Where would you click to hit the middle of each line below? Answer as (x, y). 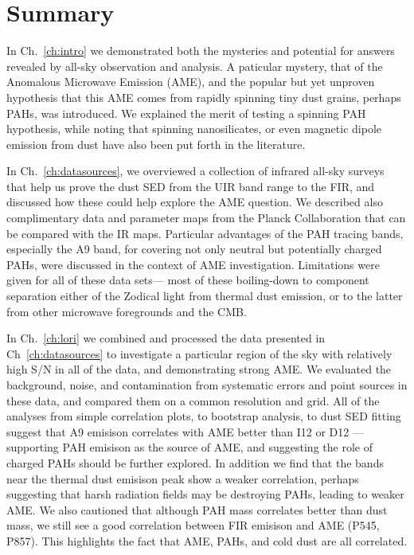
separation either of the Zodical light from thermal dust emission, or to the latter (205, 296)
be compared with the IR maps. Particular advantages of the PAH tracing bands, (205, 233)
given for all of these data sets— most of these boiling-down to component (188, 280)
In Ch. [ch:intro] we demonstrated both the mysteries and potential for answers (201, 51)
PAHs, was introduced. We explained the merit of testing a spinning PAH (186, 113)
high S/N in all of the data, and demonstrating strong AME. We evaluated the (199, 369)
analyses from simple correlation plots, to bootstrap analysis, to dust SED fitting (204, 416)
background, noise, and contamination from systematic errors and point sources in (207, 385)
